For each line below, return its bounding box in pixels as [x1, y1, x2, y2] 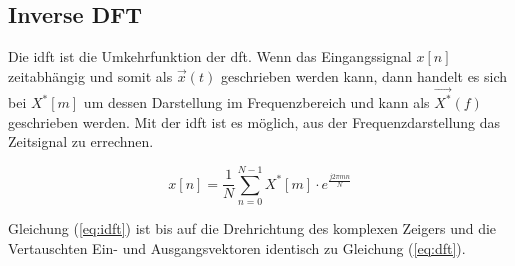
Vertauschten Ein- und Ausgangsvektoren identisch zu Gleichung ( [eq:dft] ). [8, 237, 466, 258]
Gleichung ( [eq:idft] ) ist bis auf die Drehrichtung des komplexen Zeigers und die [8, 218, 497, 239]
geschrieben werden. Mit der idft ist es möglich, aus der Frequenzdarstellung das [8, 111, 501, 132]
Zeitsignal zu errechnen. [8, 131, 154, 152]
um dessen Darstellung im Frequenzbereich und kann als [83, 92, 430, 113]
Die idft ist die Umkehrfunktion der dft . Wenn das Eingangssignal [8, 46, 412, 67]
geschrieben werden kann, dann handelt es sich [220, 65, 508, 86]
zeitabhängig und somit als [8, 65, 173, 86]
